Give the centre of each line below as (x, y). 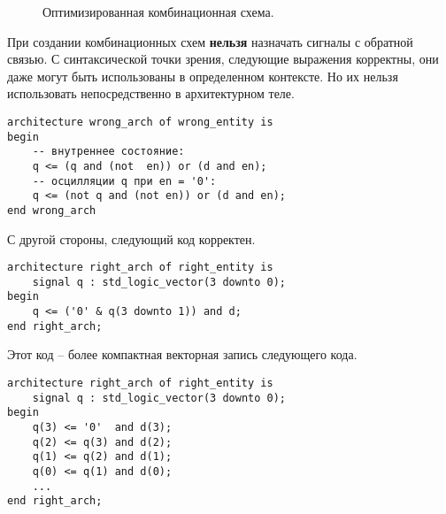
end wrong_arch (52, 210)
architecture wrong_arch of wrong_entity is (140, 122)
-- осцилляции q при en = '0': (124, 181)
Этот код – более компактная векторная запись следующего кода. (182, 354)
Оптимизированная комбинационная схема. (158, 12)
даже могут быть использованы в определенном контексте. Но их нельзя (203, 76)
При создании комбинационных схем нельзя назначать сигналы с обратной (210, 41)
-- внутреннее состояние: (108, 152)
